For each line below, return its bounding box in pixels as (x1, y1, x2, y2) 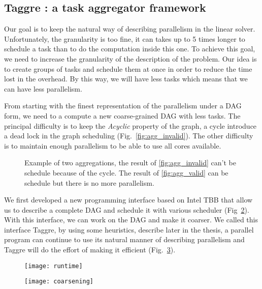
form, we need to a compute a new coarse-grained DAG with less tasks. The (4, 110, 241, 121)
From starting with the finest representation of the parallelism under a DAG (4, 100, 242, 111)
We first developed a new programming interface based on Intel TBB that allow (4, 194, 253, 205)
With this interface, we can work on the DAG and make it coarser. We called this (4, 214, 258, 225)
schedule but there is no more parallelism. (24, 177, 154, 188)
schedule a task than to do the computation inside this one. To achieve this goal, (4, 43, 255, 54)
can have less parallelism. (4, 83, 82, 94)
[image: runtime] (24, 262, 83, 270)
